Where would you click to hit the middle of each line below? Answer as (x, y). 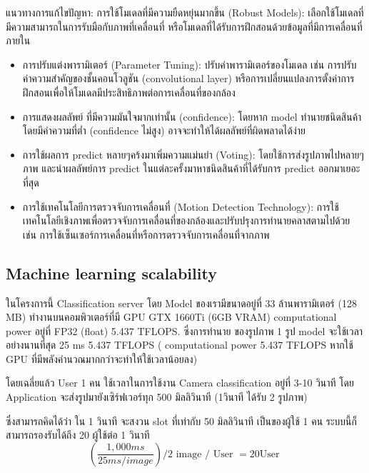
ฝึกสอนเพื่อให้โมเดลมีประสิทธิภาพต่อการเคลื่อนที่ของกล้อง (129, 92)
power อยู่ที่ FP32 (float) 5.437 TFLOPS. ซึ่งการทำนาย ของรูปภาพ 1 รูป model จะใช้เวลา (184, 330)
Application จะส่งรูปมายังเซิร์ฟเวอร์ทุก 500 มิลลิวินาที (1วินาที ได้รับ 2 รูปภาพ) (157, 397)
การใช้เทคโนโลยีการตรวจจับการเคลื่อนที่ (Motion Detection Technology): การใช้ (181, 206)
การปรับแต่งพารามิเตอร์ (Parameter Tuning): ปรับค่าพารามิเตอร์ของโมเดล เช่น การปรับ (189, 64)
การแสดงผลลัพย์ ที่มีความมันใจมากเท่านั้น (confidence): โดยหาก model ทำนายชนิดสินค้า (192, 116)
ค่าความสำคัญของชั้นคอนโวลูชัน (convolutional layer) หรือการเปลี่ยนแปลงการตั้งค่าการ (188, 78)
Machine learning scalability (111, 273)
